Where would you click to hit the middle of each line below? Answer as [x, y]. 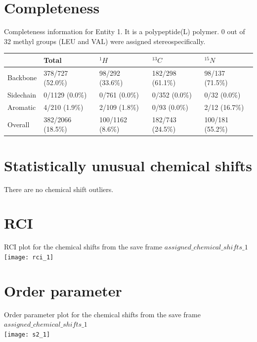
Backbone [22, 77]
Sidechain [22, 95]
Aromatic [22, 107]
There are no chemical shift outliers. [59, 189]
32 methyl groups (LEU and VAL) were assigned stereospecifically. [105, 41]
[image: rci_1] [29, 257]
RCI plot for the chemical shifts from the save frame [83, 247]
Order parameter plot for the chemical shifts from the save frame [102, 314]
